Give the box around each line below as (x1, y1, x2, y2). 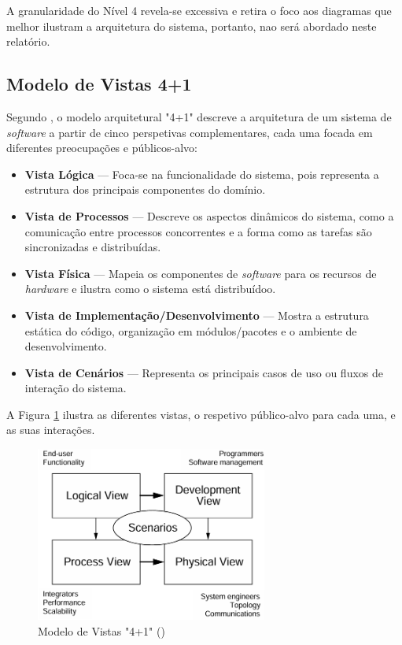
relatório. (6, 33, 50, 50)
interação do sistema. (24, 380, 127, 396)
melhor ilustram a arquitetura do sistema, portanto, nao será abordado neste (6, 17, 377, 34)
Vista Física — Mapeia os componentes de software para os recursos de (24, 265, 377, 281)
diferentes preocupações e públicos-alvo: (6, 139, 197, 156)
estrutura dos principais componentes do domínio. (24, 181, 266, 198)
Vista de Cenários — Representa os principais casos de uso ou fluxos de (24, 364, 383, 380)
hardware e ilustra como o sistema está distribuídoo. (24, 280, 276, 297)
